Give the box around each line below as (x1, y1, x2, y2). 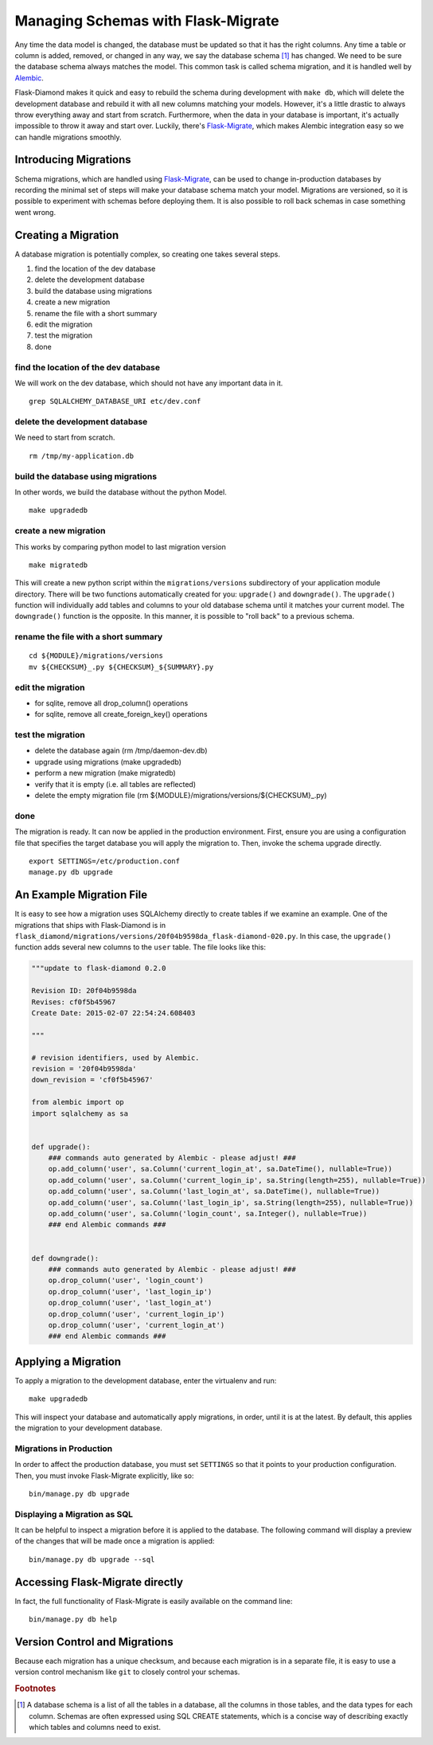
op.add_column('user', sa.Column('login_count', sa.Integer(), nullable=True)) (48, 1209, 368, 1219)
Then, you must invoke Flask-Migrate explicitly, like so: (14, 1470, 194, 1481)
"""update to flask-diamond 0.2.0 (31, 964, 166, 973)
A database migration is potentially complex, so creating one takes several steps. (14, 249, 280, 259)
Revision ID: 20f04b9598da (31, 986, 137, 996)
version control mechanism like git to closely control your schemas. (14, 1667, 240, 1677)
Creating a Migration (14, 228, 119, 242)
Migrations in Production (14, 1442, 113, 1454)
